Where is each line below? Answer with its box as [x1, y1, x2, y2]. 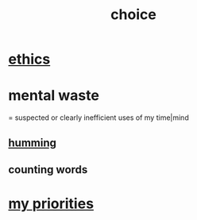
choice [110, 6, 156, 24]
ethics [8, 50, 51, 68]
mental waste [8, 87, 99, 105]
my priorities [8, 195, 94, 213]
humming [8, 136, 57, 149]
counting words [8, 163, 88, 176]
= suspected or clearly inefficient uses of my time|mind [8, 113, 189, 122]
